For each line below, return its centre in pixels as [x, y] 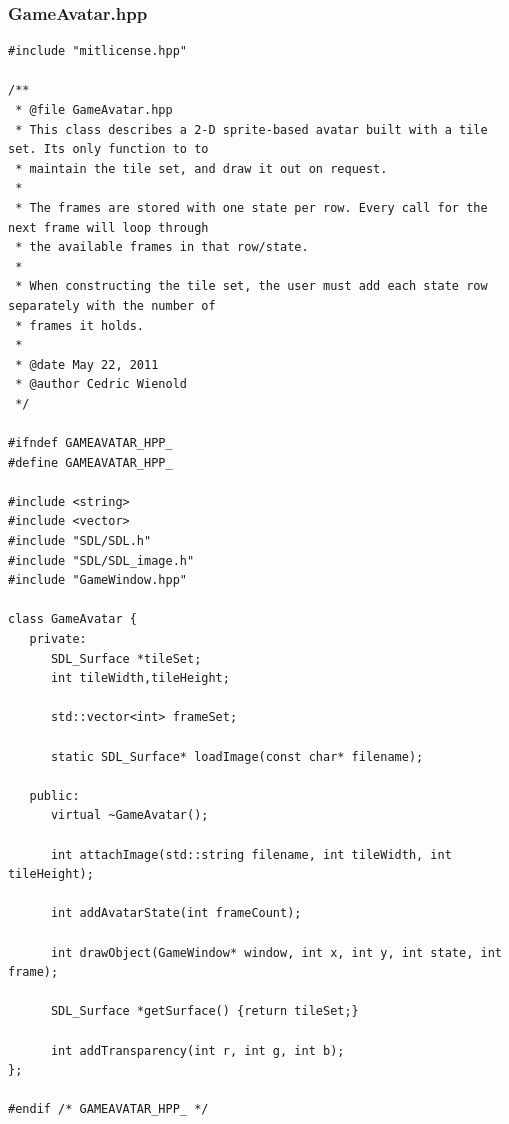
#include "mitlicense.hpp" [97, 51]
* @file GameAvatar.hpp [94, 110]
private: [58, 639]
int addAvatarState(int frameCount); [176, 913]
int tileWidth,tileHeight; [140, 678]
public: [54, 795]
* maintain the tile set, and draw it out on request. [201, 168]
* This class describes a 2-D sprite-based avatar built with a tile [251, 129]
